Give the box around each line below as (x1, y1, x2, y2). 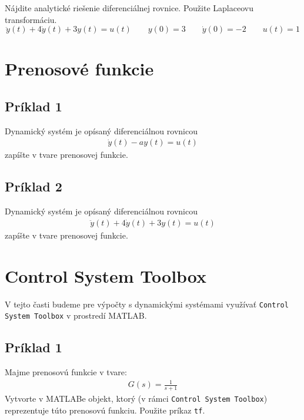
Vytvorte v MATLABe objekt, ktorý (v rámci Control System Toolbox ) (5, 392, 268, 405)
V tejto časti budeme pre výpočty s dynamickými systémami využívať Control (5, 297, 289, 310)
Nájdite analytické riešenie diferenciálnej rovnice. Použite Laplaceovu (5, 2, 253, 14)
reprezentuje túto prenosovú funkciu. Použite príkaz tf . (5, 404, 205, 416)
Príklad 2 (5, 177, 62, 196)
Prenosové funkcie (5, 57, 154, 81)
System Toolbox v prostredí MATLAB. (5, 309, 147, 322)
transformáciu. (5, 13, 57, 25)
